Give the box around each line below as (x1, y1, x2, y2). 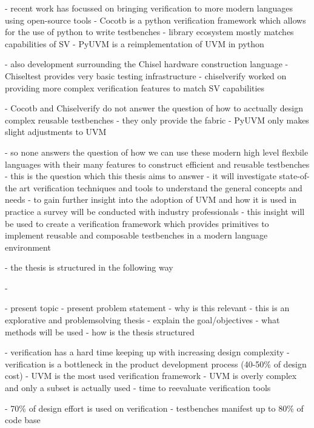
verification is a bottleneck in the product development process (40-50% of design (5, 357, 307, 370)
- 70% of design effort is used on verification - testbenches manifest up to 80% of (5, 401, 304, 414)
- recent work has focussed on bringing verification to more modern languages (5, 2, 293, 14)
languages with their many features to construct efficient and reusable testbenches (5, 157, 310, 170)
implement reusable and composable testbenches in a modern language (5, 229, 268, 242)
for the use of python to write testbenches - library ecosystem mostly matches (5, 25, 294, 38)
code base (5, 413, 41, 426)
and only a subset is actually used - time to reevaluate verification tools (5, 381, 271, 394)
